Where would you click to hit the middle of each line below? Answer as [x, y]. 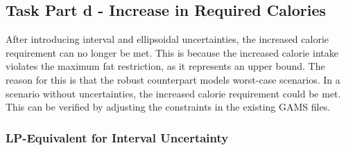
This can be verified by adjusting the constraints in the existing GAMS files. [168, 107]
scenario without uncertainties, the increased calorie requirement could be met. [173, 93]
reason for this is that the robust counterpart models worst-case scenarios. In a [173, 79]
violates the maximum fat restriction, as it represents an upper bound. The [165, 66]
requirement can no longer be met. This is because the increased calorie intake [172, 52]
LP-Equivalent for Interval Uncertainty [117, 137]
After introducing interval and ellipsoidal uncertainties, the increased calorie [167, 39]
